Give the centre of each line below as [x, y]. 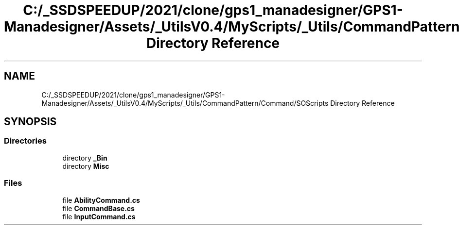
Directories [25, 141]
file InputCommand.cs [99, 216]
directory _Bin [85, 158]
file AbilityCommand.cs [101, 200]
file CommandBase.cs [98, 208]
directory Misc [86, 166]
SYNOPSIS [30, 122]
